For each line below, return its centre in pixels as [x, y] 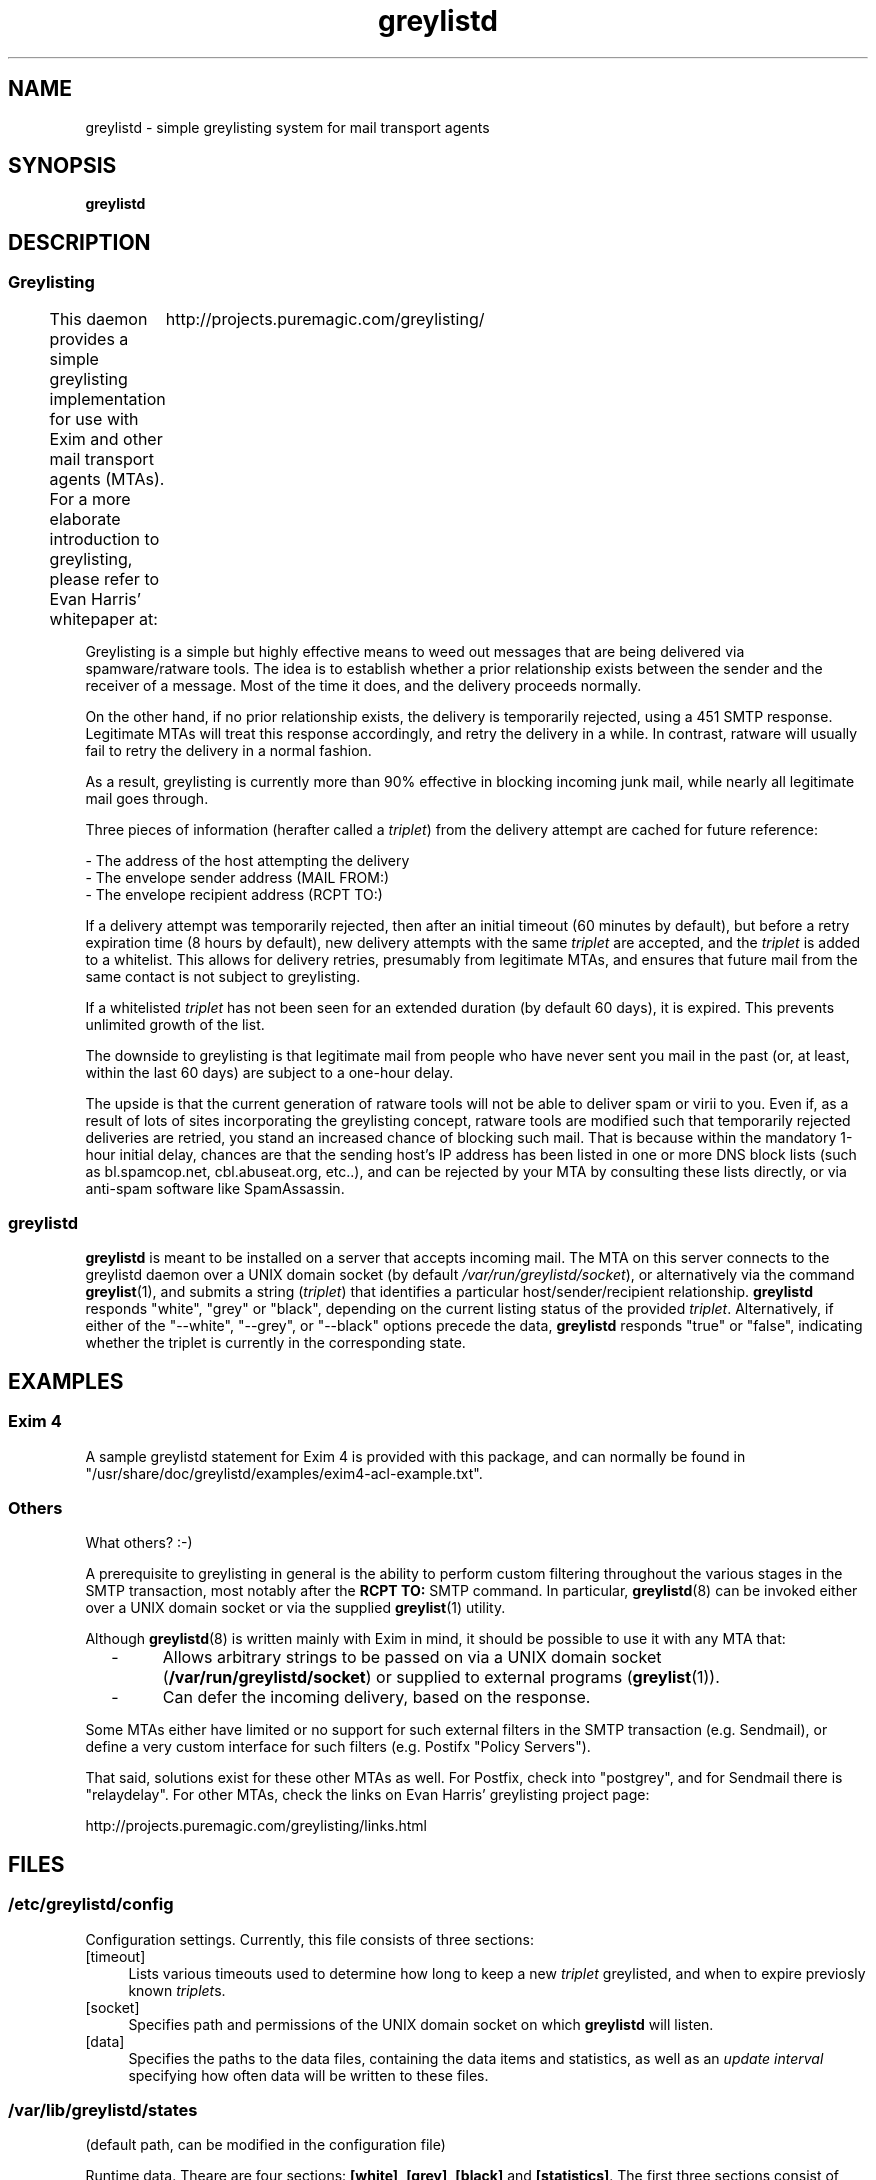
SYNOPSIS [62, 166]
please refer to [104, 578]
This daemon [98, 318]
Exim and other [106, 438]
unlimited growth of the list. [175, 1024]
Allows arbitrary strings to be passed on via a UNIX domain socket [412, 1657]
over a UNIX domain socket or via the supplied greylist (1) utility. [295, 1608]
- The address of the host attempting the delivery [247, 860]
